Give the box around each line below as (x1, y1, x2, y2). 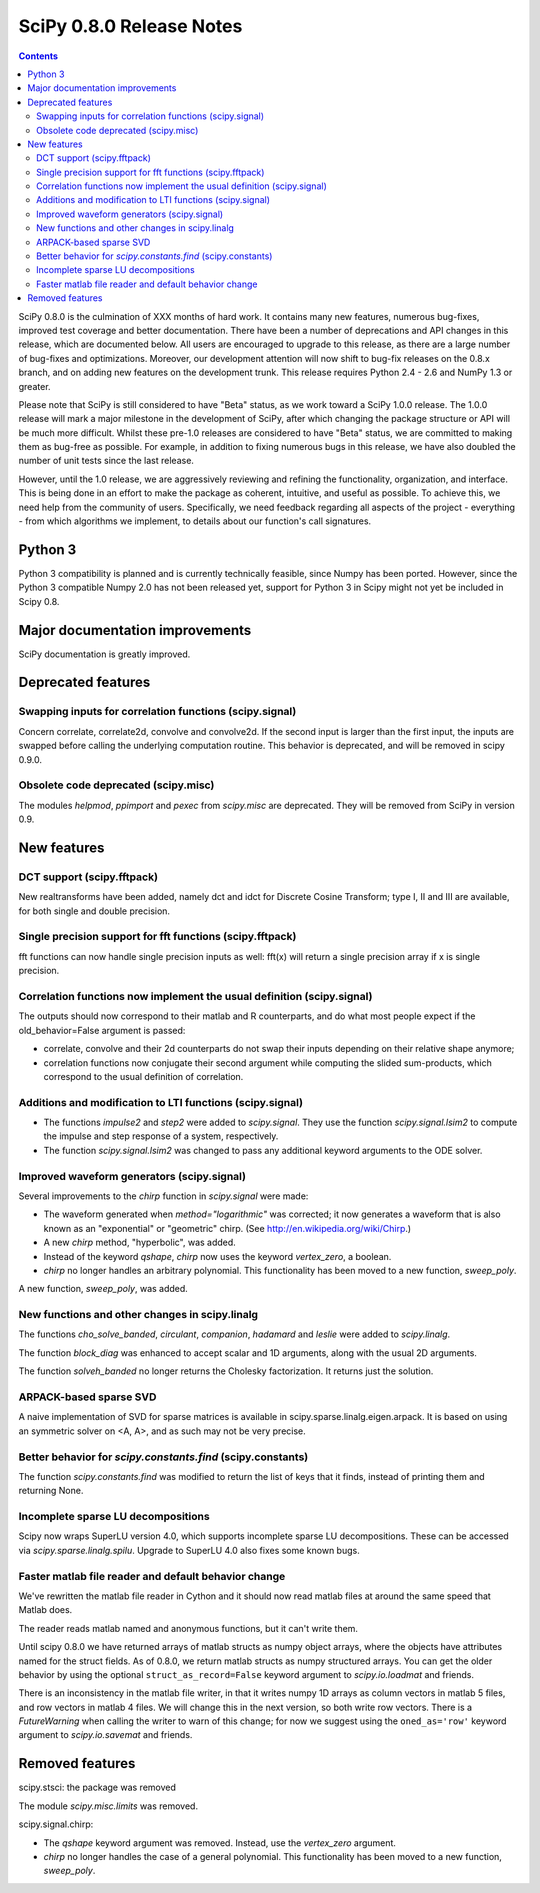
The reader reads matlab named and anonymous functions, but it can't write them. (18, 1622, 359, 1634)
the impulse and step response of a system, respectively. (43, 1130, 279, 1142)
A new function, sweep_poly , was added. (18, 1283, 189, 1295)
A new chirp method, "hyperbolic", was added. (43, 1236, 237, 1249)
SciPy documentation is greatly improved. (18, 648, 191, 660)
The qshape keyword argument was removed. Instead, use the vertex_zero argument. (43, 1836, 397, 1849)
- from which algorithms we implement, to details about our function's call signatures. (18, 515, 372, 527)
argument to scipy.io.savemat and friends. (18, 1729, 193, 1741)
